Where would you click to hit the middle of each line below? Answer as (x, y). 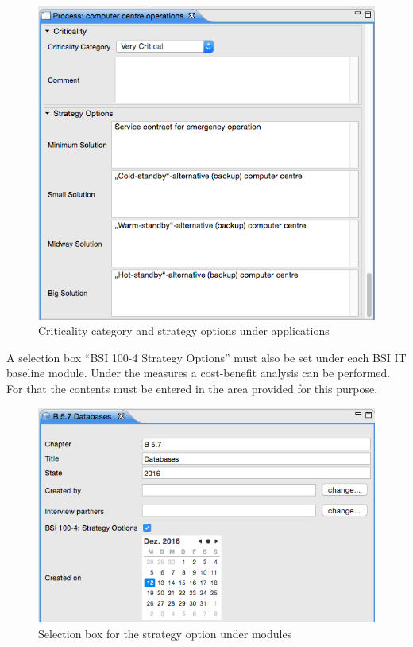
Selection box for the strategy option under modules (165, 633)
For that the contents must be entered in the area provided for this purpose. (192, 389)
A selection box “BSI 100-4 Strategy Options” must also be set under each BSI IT (206, 357)
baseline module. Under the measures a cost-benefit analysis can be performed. (199, 373)
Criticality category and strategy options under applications (184, 331)
